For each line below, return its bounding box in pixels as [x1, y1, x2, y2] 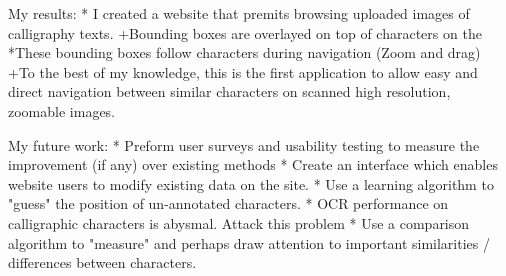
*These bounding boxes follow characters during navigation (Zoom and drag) [8, 42, 481, 63]
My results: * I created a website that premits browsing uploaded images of [8, 3, 470, 23]
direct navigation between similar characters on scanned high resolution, [8, 81, 451, 102]
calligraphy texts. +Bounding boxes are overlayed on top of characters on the [8, 22, 482, 43]
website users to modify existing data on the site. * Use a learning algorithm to [8, 173, 494, 194]
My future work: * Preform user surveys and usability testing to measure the [8, 134, 480, 155]
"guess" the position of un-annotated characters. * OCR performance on [8, 193, 449, 214]
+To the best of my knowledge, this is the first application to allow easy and [8, 61, 478, 82]
